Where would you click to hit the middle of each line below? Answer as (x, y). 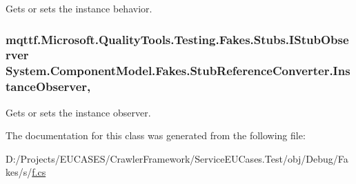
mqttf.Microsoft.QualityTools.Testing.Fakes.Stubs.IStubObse (177, 39)
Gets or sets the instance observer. (78, 112)
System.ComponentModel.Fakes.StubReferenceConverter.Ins (178, 71)
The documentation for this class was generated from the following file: (156, 135)
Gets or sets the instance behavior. (79, 8)
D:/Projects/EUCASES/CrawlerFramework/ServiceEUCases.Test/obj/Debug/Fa (177, 158)
